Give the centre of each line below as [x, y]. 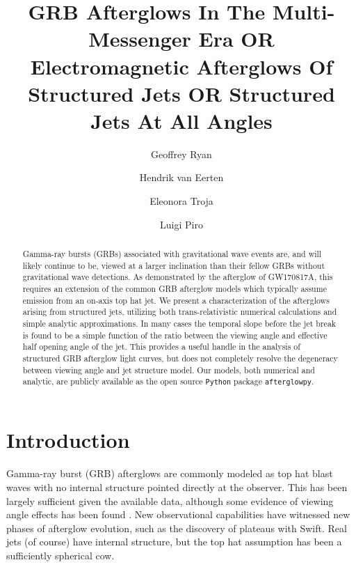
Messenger [140, 39]
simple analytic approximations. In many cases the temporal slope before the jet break [179, 323]
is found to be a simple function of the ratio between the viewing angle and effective [175, 335]
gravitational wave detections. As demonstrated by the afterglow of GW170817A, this [178, 277]
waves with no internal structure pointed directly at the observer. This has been [177, 487]
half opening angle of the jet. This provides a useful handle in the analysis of [161, 347]
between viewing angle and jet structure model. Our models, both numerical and [169, 370]
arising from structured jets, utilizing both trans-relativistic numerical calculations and [180, 312]
